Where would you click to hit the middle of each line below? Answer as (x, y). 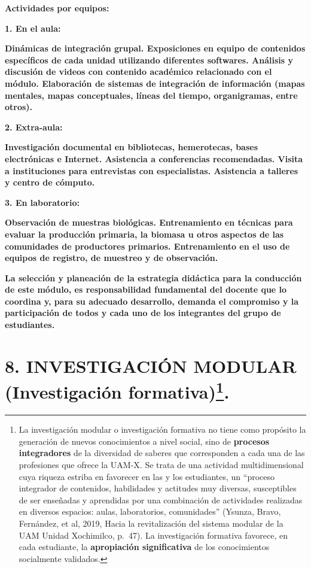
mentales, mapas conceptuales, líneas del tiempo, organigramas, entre (151, 95)
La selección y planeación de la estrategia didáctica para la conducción (153, 277)
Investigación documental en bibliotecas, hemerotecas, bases (131, 147)
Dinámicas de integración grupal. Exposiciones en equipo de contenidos (155, 48)
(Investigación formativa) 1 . (117, 391)
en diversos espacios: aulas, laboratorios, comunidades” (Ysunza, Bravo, (150, 511)
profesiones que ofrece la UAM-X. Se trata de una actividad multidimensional (161, 465)
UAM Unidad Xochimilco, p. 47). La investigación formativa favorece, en (153, 535)
